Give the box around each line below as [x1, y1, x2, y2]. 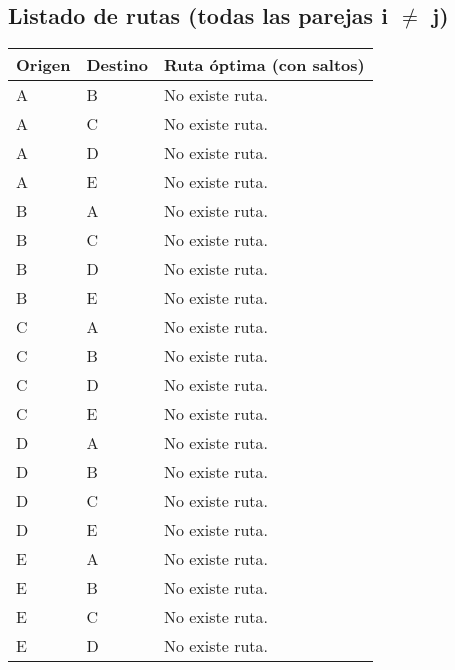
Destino [86, 53, 148, 77]
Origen [16, 53, 71, 77]
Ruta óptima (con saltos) [163, 53, 365, 77]
